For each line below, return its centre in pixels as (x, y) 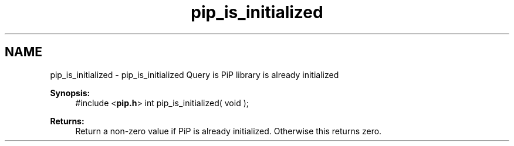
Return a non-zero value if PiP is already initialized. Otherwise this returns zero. (229, 131)
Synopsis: (70, 93)
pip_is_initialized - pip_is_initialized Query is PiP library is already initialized (195, 74)
